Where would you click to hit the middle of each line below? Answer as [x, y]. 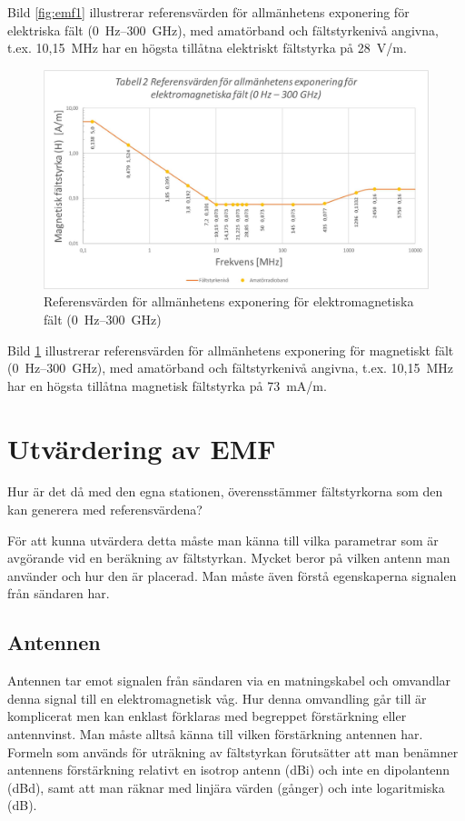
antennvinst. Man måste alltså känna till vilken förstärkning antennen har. [215, 734]
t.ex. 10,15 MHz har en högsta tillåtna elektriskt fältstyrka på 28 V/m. [207, 48]
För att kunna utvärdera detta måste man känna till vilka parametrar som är [223, 540]
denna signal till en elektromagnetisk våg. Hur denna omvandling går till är [217, 698]
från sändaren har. [59, 593]
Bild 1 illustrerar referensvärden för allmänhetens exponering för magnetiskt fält [231, 350]
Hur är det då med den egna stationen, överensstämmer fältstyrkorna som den [225, 491]
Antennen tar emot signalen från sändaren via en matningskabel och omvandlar [229, 681]
